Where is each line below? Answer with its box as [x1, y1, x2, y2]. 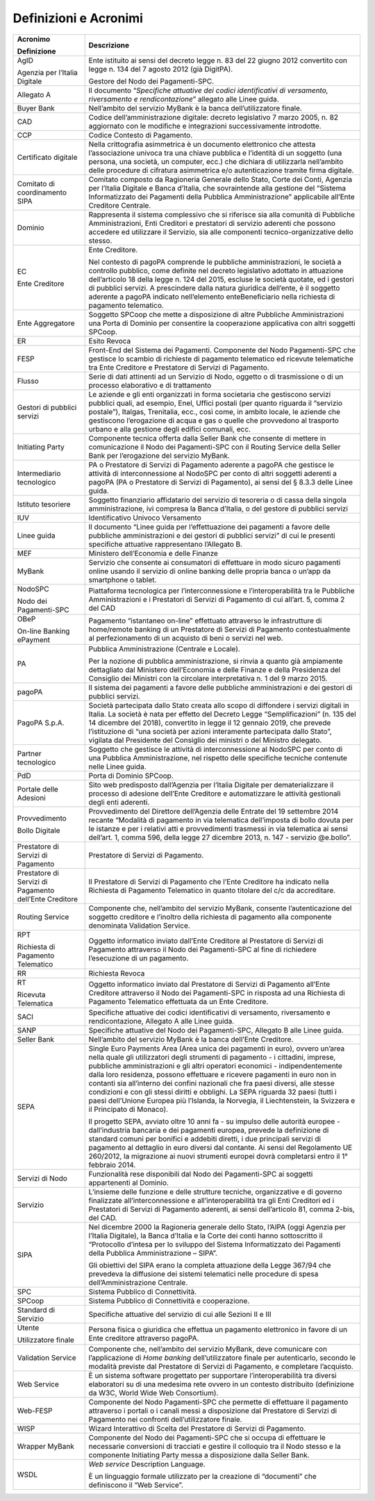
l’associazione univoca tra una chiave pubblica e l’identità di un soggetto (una [88, 148, 342, 158]
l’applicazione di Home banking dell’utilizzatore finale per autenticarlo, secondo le [88, 1352, 356, 1362]
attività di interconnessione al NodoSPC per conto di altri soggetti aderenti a [88, 468, 337, 478]
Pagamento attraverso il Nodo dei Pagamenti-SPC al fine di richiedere [88, 944, 317, 954]
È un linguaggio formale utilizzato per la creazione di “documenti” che [88, 1471, 317, 1481]
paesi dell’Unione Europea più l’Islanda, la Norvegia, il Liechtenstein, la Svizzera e [88, 1095, 356, 1105]
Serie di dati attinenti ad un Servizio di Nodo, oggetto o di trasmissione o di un [88, 372, 344, 382]
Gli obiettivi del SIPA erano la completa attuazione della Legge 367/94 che [88, 1260, 331, 1270]
